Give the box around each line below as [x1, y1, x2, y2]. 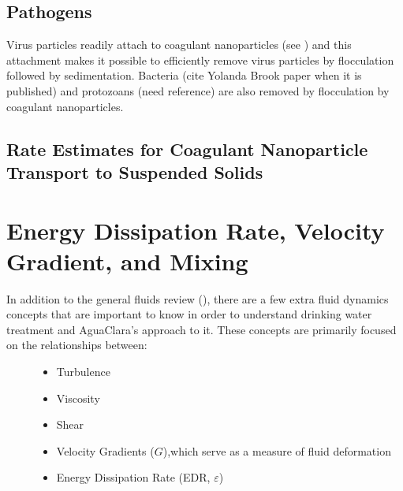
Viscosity [56, 389, 100, 406]
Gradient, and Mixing [6, 244, 248, 277]
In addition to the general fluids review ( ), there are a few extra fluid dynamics [6, 290, 389, 307]
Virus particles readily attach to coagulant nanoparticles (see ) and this [6, 36, 352, 53]
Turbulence [56, 363, 110, 380]
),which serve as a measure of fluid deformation [162, 442, 391, 459]
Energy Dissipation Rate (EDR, [56, 469, 211, 485]
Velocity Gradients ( [56, 442, 155, 459]
